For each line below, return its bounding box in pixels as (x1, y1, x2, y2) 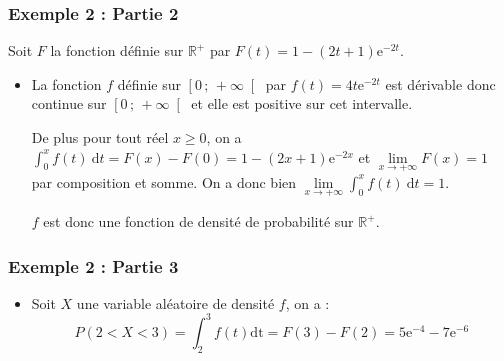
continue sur (31, 93, 107, 114)
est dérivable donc (385, 73, 496, 94)
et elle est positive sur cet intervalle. (191, 93, 413, 114)
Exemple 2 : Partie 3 (8, 253, 179, 278)
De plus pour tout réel (31, 127, 169, 147)
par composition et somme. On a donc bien (31, 171, 297, 192)
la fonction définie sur (50, 40, 184, 61)
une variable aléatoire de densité (76, 292, 275, 313)
